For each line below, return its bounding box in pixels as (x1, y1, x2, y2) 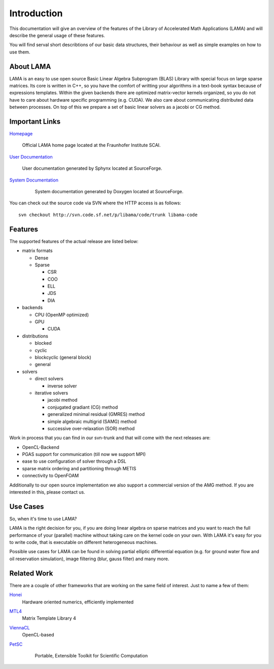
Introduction (9, 8, 63, 19)
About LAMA (9, 62, 51, 71)
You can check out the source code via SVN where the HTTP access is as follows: (9, 200, 181, 206)
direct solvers (35, 376, 63, 382)
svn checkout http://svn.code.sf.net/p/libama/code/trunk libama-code (18, 211, 198, 218)
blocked (35, 340, 52, 346)
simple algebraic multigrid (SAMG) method (47, 418, 137, 424)
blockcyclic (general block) (35, 354, 91, 360)
